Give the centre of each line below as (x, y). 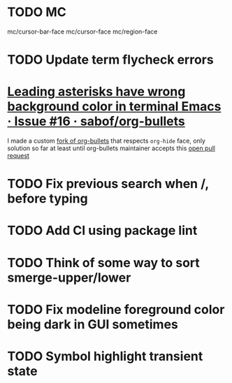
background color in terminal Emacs (114, 107)
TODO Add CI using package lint (102, 231)
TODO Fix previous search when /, (108, 184)
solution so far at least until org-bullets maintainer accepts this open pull (111, 148)
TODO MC (37, 12)
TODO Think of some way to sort (104, 262)
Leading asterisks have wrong (96, 92)
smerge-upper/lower (69, 277)
